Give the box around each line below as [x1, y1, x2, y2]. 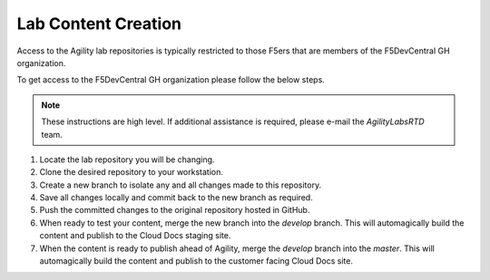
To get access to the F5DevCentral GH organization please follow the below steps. [16, 74, 326, 85]
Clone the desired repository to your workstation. [39, 167, 224, 178]
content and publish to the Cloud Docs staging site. [39, 230, 231, 241]
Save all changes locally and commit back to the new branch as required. [39, 192, 313, 203]
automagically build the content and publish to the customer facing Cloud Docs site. [39, 256, 354, 266]
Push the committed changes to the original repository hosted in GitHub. [39, 205, 310, 216]
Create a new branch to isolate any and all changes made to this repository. [39, 179, 322, 190]
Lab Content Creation [16, 14, 181, 34]
